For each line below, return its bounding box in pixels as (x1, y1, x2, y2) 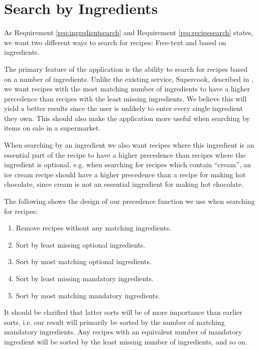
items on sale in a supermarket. (4, 123, 101, 133)
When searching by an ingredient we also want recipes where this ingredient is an (4, 140, 254, 150)
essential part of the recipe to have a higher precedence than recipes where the (4, 149, 245, 160)
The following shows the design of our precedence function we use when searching (4, 196, 255, 206)
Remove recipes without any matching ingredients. (16, 222, 171, 233)
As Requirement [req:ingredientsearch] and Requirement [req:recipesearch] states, (4, 27, 253, 38)
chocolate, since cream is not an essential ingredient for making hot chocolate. (4, 179, 244, 189)
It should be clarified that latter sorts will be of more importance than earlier (4, 307, 242, 317)
